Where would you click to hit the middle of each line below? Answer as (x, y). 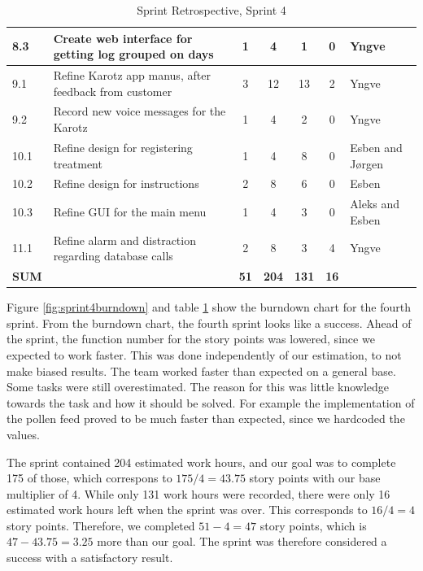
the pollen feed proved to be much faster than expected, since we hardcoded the (206, 418)
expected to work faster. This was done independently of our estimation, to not (204, 354)
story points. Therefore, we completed (101, 525)
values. (23, 434)
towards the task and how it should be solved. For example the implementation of (211, 402)
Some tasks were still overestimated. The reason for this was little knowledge (198, 387)
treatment (78, 163)
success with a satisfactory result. (90, 558)
